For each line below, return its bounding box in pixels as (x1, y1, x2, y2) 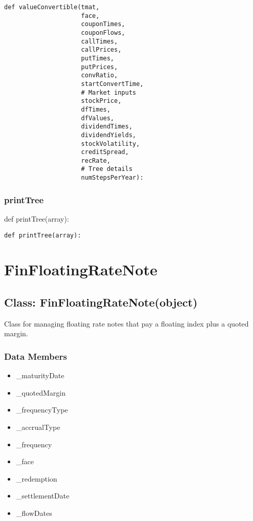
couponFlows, (81, 29, 125, 36)
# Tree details (81, 165, 133, 173)
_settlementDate (16, 490, 70, 501)
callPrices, (81, 46, 122, 54)
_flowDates (16, 507, 52, 518)
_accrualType (16, 422, 60, 432)
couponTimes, (81, 20, 125, 28)
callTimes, (81, 37, 118, 45)
